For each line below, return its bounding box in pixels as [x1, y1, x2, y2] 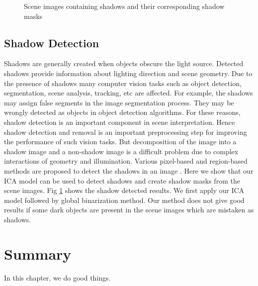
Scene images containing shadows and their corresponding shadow [24, 1, 225, 11]
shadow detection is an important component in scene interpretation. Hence [4, 116, 235, 127]
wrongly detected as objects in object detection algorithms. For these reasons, [4, 107, 241, 117]
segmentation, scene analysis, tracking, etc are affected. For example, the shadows [4, 88, 253, 98]
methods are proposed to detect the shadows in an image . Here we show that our [4, 165, 254, 176]
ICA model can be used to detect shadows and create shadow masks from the [4, 175, 240, 186]
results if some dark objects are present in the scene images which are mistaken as [4, 204, 254, 215]
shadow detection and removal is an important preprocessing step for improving [4, 126, 247, 137]
